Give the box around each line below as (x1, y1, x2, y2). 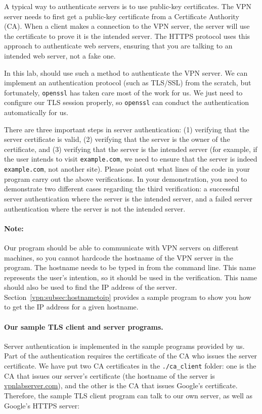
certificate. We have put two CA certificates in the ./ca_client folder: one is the (4, 360, 256, 371)
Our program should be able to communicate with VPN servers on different (4, 242, 239, 252)
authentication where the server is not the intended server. (4, 203, 186, 214)
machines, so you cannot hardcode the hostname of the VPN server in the (4, 252, 233, 263)
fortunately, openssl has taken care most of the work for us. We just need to (4, 87, 243, 97)
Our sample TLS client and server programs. (4, 321, 163, 332)
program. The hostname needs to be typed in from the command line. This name (4, 262, 256, 273)
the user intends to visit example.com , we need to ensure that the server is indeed (4, 153, 257, 164)
